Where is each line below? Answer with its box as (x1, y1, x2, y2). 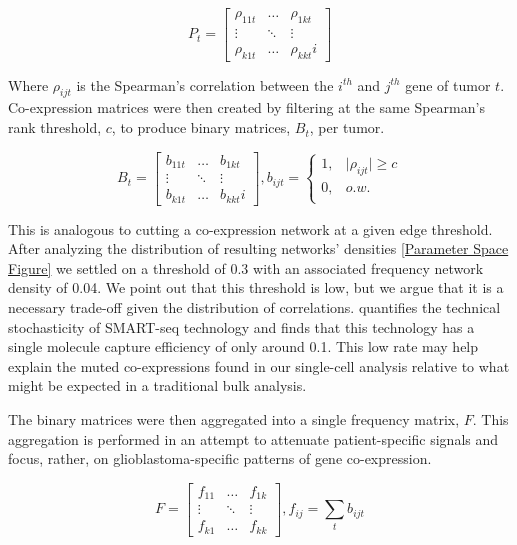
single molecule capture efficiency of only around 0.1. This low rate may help (8, 336, 479, 357)
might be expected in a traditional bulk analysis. (8, 375, 307, 396)
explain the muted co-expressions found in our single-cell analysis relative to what (8, 355, 510, 376)
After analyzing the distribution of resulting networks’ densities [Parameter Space (8, 238, 509, 259)
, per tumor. (309, 117, 385, 138)
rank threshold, (8, 117, 102, 138)
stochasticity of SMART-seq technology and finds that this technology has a (8, 316, 475, 337)
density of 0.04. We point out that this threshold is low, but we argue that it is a (8, 277, 504, 298)
